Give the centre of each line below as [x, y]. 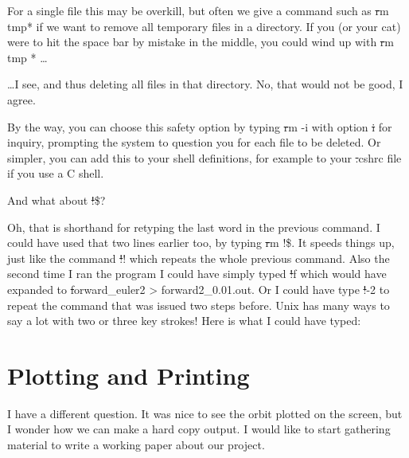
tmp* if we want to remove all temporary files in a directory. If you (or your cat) [204, 26]
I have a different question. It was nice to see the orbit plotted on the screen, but [205, 413]
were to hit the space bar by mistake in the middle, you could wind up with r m [201, 42]
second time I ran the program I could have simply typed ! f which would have [197, 274]
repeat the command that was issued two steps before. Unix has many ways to [199, 305]
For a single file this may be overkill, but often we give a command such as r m [198, 10]
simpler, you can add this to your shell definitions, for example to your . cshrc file [204, 157]
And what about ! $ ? [56, 200]
